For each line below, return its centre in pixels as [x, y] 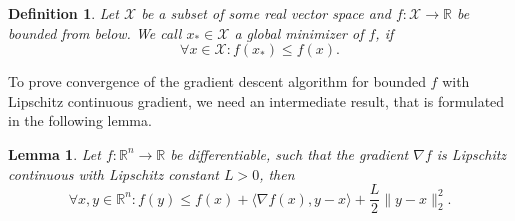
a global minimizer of [299, 32]
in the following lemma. [80, 120]
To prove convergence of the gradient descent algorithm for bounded [217, 81]
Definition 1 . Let [63, 13]
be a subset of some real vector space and [266, 13]
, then [277, 173]
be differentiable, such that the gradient [289, 153]
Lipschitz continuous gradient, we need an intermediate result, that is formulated [256, 100]
